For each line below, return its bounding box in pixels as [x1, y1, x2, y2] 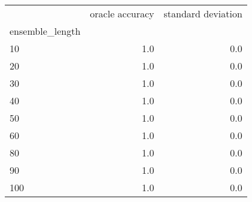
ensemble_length [10, 24, 81, 38]
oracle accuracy [90, 7, 154, 20]
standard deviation [163, 7, 242, 20]
